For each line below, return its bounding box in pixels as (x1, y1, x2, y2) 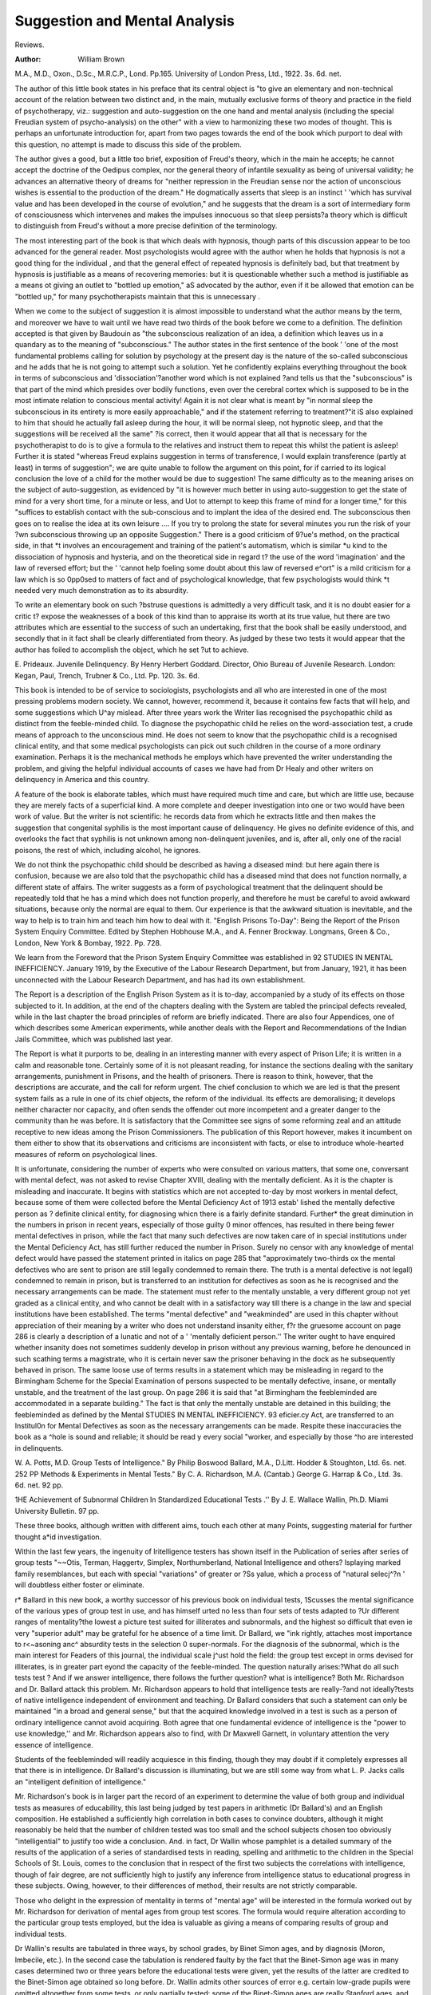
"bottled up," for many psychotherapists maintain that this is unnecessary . (14, 291, 261, 301)
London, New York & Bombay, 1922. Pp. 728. (14, 938, 162, 947)
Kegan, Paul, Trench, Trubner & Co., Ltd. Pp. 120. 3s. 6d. (14, 670, 200, 680)
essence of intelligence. (14, 1740, 93, 1749)
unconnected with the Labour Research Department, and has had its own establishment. (14, 974, 306, 985)
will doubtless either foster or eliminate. (14, 1580, 145, 1590)
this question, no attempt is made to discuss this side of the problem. (14, 140, 243, 149)
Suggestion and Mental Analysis (14, 12, 235, 30)
